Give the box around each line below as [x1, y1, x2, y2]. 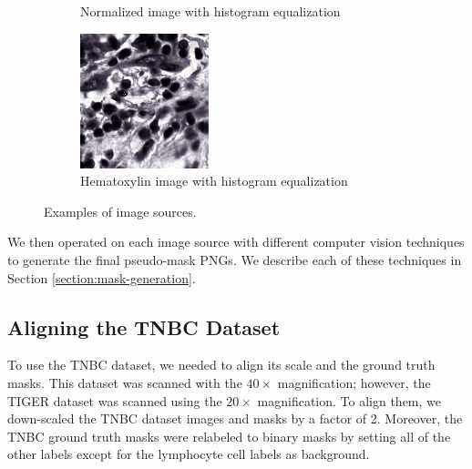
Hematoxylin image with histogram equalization [80, 171, 348, 190]
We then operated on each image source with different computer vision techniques [7, 232, 465, 251]
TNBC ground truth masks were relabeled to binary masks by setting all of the [7, 426, 451, 445]
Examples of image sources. [44, 201, 197, 220]
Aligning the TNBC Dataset [7, 312, 281, 341]
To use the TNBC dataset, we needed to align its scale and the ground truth [7, 355, 436, 374]
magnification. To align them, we [257, 391, 441, 410]
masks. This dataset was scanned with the [7, 372, 242, 392]
